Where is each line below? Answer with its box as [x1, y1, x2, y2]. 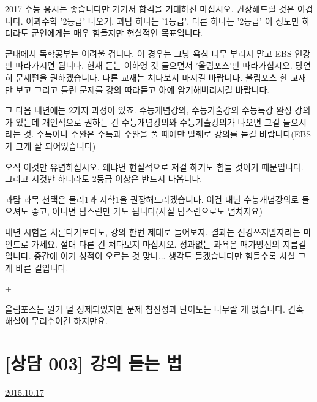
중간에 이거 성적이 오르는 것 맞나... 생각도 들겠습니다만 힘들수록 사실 [34, 249, 296, 262]
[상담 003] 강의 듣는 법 [5, 351, 182, 376]
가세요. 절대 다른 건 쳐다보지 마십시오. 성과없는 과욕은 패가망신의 [31, 237, 280, 250]
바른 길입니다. [15, 261, 69, 274]
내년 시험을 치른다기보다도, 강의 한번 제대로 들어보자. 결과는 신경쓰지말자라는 [5, 225, 300, 238]
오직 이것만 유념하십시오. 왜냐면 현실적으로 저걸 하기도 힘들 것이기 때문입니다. [5, 160, 304, 173]
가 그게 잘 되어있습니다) [5, 139, 96, 152]
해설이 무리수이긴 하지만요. [5, 314, 108, 327]
